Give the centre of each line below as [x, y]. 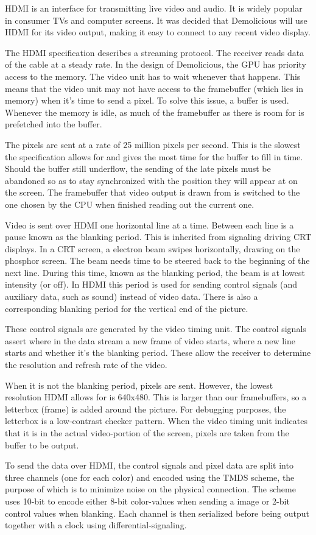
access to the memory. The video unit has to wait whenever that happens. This [153, 76]
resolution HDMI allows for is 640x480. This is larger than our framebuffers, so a [156, 397]
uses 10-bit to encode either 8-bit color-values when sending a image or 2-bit [147, 501]
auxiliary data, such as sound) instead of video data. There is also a [132, 296]
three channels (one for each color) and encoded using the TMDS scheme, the [150, 477]
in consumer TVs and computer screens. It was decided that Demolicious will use [156, 20]
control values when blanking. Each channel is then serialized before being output [157, 513]
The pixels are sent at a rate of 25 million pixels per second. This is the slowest [153, 144]
